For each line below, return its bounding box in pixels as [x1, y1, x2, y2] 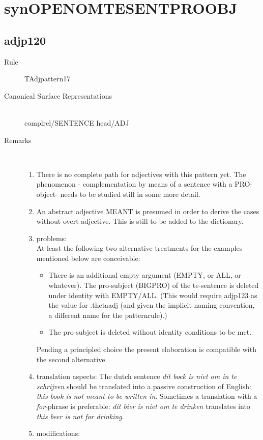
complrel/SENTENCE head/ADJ [24, 117, 129, 128]
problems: [36, 232, 67, 243]
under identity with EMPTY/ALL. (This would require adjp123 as [48, 289, 257, 300]
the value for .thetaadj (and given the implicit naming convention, [48, 300, 255, 310]
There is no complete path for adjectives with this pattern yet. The [36, 168, 246, 179]
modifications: [36, 428, 80, 438]
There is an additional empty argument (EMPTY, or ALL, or [48, 270, 241, 280]
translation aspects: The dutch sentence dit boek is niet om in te [36, 371, 237, 382]
